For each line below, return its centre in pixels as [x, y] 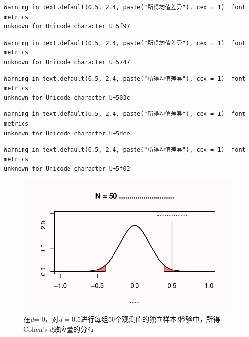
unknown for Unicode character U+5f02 [67, 169]
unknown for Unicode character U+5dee [67, 133]
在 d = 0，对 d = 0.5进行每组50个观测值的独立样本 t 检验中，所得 [122, 319]
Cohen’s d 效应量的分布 [59, 328]
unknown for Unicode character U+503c [67, 98]
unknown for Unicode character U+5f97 [67, 27]
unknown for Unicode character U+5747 [67, 62]
